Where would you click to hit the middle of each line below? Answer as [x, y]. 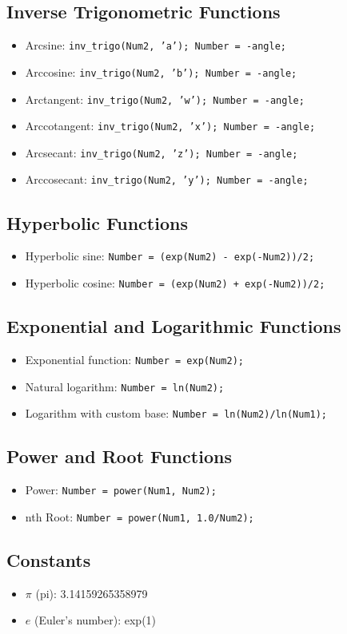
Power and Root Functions [119, 456]
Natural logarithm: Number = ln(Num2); [125, 386]
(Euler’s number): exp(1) [95, 620]
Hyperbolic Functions [97, 222]
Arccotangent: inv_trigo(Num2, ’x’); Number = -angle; [170, 126]
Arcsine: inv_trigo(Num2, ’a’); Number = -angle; [156, 45]
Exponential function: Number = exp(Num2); [134, 359]
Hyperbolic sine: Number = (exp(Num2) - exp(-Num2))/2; [170, 256]
